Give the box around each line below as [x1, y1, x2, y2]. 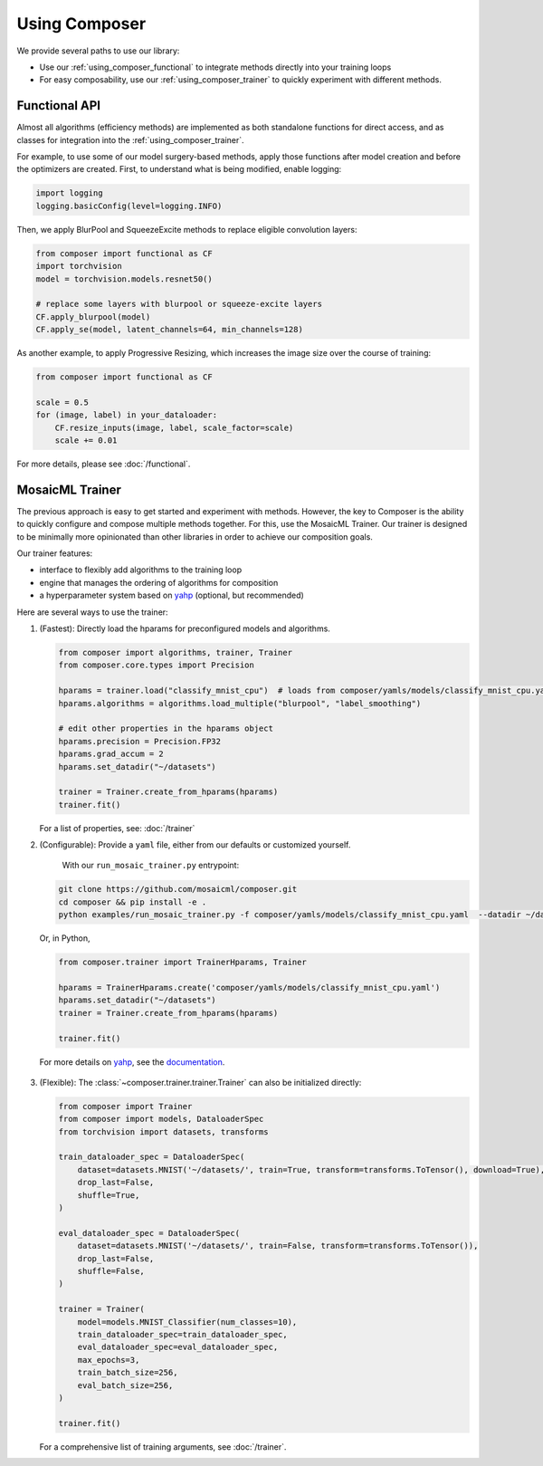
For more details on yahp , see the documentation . [39, 1056, 225, 1068]
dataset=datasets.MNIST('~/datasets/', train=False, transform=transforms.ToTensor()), [77, 1241, 479, 1251]
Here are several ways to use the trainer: [16, 607, 168, 618]
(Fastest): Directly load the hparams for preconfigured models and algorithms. [39, 623, 330, 634]
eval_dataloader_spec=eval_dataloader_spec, [77, 1342, 279, 1353]
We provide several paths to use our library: [16, 45, 180, 56]
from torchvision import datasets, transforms [58, 1126, 269, 1136]
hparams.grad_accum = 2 [58, 749, 165, 760]
